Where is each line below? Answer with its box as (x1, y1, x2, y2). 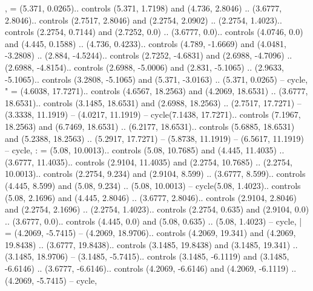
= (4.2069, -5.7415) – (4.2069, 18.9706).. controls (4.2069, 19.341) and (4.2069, (5, 226, 296, 239)
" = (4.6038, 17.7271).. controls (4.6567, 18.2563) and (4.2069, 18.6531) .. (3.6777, (5, 85, 308, 97)
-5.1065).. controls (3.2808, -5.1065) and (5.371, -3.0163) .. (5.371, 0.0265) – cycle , (5, 72, 308, 85)
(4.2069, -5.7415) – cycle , (5, 273, 97, 286)
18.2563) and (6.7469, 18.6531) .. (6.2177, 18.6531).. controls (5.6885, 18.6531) (5, 120, 295, 132)
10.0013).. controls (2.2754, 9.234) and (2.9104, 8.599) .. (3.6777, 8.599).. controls (5, 167, 306, 180)
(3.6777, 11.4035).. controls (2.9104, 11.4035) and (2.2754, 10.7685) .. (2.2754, (5, 155, 292, 168)
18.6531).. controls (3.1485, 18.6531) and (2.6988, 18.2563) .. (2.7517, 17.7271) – (5, 96, 301, 109)
